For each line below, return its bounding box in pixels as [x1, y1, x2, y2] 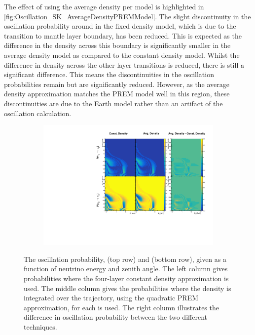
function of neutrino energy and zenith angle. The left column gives [24, 263, 228, 274]
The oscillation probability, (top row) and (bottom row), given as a [24, 253, 226, 264]
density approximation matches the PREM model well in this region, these [4, 88, 230, 99]
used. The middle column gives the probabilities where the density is [24, 283, 231, 293]
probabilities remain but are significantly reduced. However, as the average [4, 79, 230, 89]
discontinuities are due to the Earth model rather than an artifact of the [4, 98, 223, 108]
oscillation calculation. [4, 108, 72, 118]
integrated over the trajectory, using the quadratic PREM [24, 293, 199, 303]
